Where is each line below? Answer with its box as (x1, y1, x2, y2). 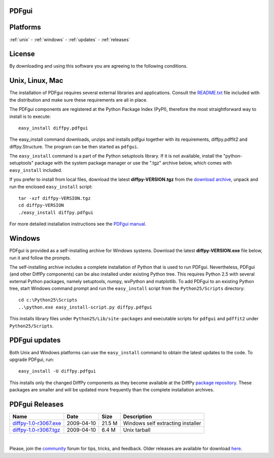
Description (123, 413, 152, 420)
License (9, 50, 35, 58)
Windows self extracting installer (123, 420, 201, 426)
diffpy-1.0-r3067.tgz (12, 426, 60, 433)
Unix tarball (123, 426, 151, 433)
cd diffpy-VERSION (18, 202, 64, 208)
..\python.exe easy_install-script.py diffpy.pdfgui (18, 304, 152, 310)
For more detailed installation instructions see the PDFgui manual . (9, 221, 147, 227)
